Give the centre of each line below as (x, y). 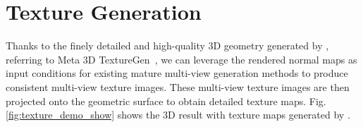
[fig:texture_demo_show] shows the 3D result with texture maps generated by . (178, 115)
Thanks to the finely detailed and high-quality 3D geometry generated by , (167, 46)
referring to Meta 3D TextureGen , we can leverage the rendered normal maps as (181, 59)
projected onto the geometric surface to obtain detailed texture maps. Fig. (166, 101)
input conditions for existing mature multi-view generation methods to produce (177, 73)
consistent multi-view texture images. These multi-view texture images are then (178, 86)
